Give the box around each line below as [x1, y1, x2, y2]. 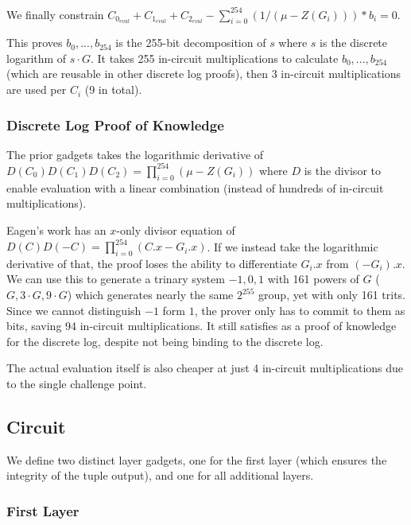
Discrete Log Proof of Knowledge [6, 115, 224, 134]
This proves [6, 34, 63, 51]
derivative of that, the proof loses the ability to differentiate [6, 255, 297, 271]
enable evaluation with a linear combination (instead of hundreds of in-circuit [6, 179, 384, 196]
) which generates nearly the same [67, 286, 234, 303]
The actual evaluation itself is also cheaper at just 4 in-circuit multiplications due [6, 360, 404, 376]
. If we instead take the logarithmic [207, 238, 378, 255]
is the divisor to [304, 161, 381, 178]
